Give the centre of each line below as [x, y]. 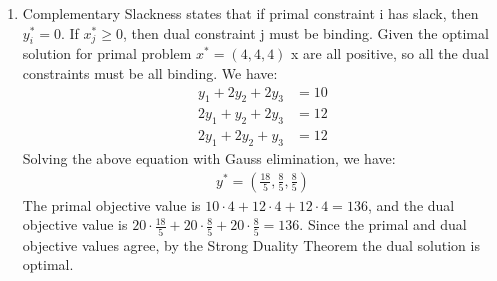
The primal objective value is [111, 204]
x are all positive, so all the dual [390, 53]
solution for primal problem [107, 53]
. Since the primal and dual [383, 224]
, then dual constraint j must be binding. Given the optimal [305, 32]
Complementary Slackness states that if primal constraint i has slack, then [250, 13]
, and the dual [411, 204]
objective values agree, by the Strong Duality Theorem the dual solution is [251, 244]
